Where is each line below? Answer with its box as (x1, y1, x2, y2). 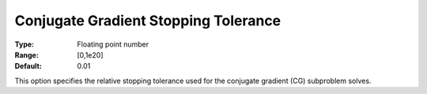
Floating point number (77, 39, 149, 49)
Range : (14, 50, 39, 59)
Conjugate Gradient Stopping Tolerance (14, 12, 282, 29)
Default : (14, 62, 43, 71)
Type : (14, 39, 35, 49)
